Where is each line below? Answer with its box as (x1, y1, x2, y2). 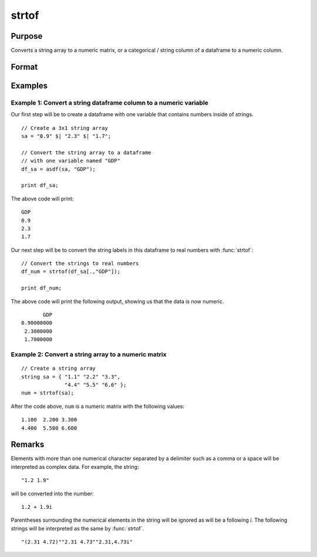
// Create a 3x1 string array (21, 124, 109, 131)
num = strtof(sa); (21, 390, 75, 396)
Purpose (11, 31, 43, 41)
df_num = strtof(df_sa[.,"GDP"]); (21, 268, 120, 275)
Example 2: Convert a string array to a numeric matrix (11, 350, 167, 358)
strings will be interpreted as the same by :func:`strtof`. (11, 525, 144, 532)
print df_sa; (21, 182, 59, 189)
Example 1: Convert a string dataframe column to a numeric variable (11, 99, 208, 107)
